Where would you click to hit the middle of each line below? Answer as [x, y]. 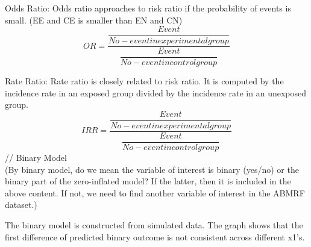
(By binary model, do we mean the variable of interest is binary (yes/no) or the [152, 169]
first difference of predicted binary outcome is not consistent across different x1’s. [155, 236]
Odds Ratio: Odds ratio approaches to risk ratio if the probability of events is [148, 8]
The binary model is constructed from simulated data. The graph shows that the [154, 224]
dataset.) [21, 205]
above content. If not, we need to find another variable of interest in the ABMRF [155, 192]
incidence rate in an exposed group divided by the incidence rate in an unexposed [156, 92]
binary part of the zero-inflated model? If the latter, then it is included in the [148, 181]
